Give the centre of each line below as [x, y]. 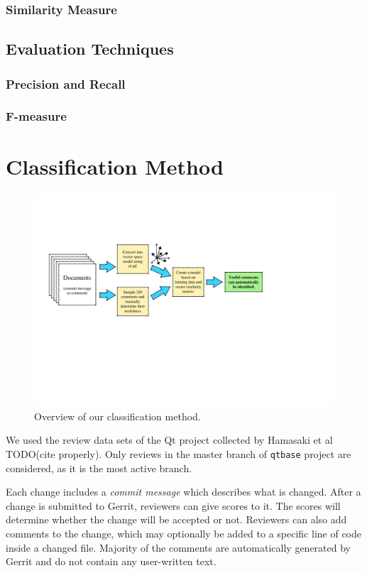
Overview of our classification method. [117, 416]
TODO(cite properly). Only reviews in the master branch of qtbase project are [179, 454]
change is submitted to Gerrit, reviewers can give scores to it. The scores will [173, 505]
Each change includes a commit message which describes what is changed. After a [183, 492]
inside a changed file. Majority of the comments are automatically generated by [178, 547]
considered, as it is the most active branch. [99, 468]
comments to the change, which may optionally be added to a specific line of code [184, 534]
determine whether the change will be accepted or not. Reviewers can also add [176, 519]
